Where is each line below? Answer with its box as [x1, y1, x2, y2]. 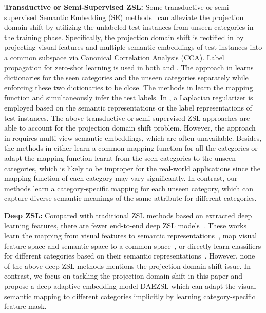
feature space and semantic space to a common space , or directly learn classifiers [4, 240, 261, 251]
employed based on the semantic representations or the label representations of [4, 102, 252, 113]
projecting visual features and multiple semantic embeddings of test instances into [4, 42, 262, 52]
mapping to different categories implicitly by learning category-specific [34, 290, 255, 301]
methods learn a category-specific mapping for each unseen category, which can [4, 182, 253, 193]
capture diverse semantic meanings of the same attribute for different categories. [4, 193, 257, 204]
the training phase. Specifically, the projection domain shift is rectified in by [4, 31, 244, 42]
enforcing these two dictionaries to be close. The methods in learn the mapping [4, 82, 253, 93]
